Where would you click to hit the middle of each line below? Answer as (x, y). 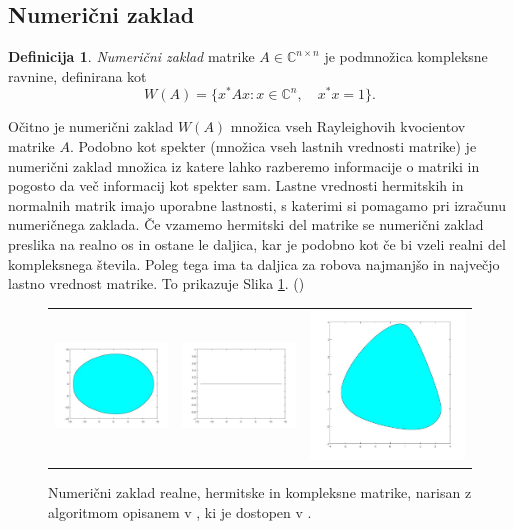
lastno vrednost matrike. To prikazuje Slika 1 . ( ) (156, 283)
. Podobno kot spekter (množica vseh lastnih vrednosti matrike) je (273, 146)
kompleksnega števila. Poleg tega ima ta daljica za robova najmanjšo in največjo (254, 263)
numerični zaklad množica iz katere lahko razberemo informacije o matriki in (244, 165)
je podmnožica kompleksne (406, 56)
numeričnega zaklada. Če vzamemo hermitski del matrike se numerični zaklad (246, 224)
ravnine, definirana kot (77, 75)
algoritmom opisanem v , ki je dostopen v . (180, 511)
